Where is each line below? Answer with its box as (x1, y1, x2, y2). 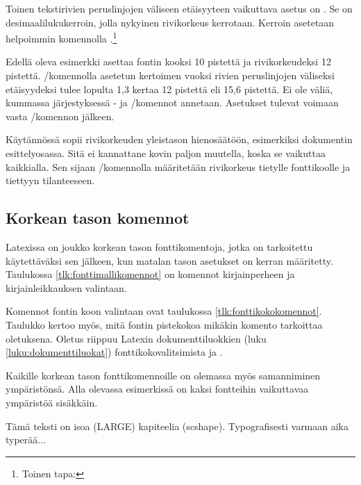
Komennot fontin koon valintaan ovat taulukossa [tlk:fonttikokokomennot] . (6, 304, 322, 318)
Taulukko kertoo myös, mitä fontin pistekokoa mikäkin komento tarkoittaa (6, 317, 323, 331)
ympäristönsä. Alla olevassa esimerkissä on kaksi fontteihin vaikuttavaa (6, 381, 309, 396)
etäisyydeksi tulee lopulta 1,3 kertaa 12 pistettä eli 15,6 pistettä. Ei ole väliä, (6, 81, 333, 96)
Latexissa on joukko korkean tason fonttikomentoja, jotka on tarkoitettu (6, 239, 313, 254)
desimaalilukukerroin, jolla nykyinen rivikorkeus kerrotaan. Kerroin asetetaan (6, 15, 335, 29)
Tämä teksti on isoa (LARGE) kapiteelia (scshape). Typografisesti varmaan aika (6, 418, 349, 433)
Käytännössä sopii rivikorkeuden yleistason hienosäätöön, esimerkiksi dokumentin (6, 132, 353, 147)
